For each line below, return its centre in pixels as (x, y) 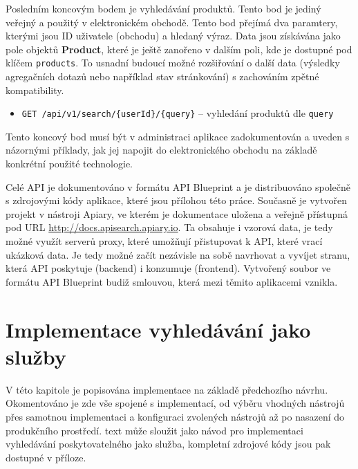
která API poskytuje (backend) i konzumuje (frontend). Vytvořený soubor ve (168, 268)
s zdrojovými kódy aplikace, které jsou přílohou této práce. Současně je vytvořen (176, 200)
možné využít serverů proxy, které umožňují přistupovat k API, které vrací (164, 241)
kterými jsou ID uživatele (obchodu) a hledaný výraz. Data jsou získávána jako (173, 36)
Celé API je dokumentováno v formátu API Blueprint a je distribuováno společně (178, 186)
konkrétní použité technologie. (69, 164)
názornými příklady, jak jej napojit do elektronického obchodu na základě (161, 150)
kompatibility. (35, 90)
